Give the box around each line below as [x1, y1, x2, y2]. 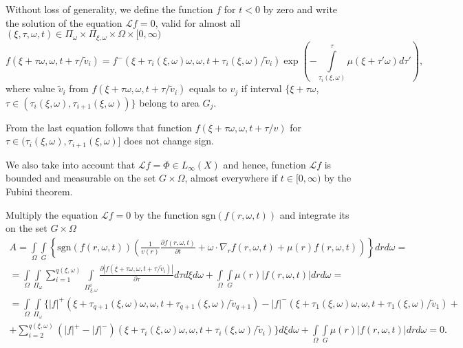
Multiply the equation [6, 207, 98, 221]
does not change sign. [124, 133, 214, 148]
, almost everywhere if [184, 171, 278, 185]
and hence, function [223, 157, 306, 171]
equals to [189, 81, 227, 96]
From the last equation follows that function [6, 120, 193, 134]
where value [6, 81, 55, 96]
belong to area [139, 95, 200, 109]
